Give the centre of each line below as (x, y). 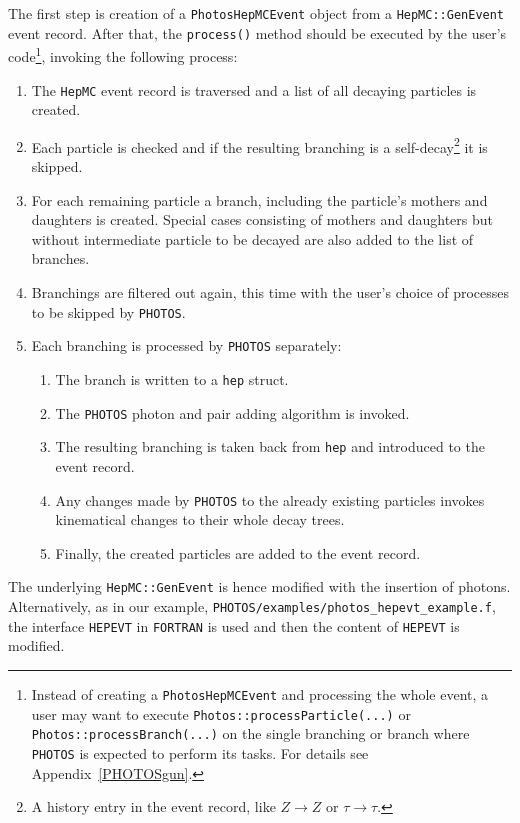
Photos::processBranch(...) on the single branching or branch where (250, 733)
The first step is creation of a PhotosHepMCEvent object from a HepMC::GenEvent (256, 13)
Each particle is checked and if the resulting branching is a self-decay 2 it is (259, 145)
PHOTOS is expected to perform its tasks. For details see (200, 752)
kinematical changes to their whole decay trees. (200, 519)
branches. (60, 258)
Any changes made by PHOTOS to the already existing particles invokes (270, 499)
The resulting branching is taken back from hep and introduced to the (270, 446)
